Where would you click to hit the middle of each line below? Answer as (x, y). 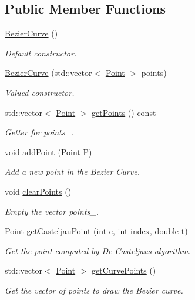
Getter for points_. (39, 132)
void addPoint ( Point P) (48, 151)
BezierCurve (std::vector (48, 73)
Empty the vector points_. (52, 211)
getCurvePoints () (124, 270)
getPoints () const (124, 112)
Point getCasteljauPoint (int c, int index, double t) (96, 231)
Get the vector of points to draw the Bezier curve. (94, 290)
